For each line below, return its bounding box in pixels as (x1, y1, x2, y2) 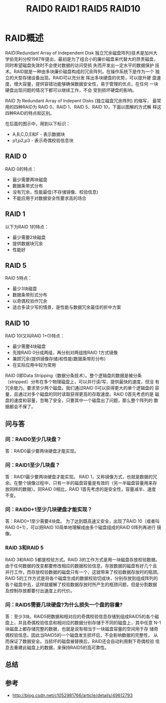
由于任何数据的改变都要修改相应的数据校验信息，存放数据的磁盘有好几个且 (5, 562, 157, 569)
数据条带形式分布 (12, 292, 48, 298)
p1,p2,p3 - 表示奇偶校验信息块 (12, 137, 74, 143)
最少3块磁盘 (12, 286, 37, 292)
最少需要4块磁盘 (12, 343, 46, 349)
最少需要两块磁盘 (12, 176, 48, 182)
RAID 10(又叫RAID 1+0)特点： (5, 333, 65, 339)
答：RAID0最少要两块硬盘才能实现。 (5, 448, 79, 454)
